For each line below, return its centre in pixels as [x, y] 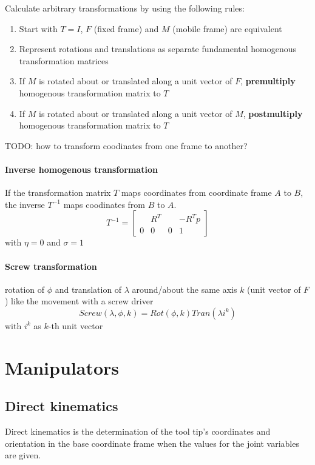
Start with [38, 28]
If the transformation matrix [58, 192]
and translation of [88, 289]
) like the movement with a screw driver [79, 301]
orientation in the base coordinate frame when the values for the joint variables [152, 443]
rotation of [25, 289]
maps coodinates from [104, 204]
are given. [23, 455]
